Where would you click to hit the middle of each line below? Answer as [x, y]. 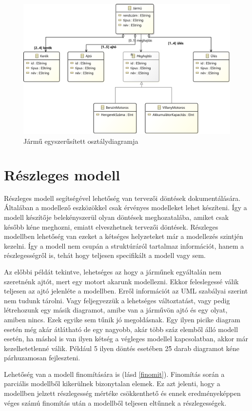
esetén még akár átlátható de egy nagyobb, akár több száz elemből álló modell [121, 329]
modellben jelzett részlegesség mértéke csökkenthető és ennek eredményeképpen [122, 393]
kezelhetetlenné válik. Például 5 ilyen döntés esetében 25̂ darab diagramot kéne [122, 348]
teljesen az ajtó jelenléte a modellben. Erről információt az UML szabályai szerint [126, 291]
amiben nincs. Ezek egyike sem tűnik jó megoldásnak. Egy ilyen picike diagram [122, 319]
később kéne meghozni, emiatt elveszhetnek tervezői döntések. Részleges [111, 226]
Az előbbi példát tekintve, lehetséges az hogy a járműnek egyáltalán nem [113, 271]
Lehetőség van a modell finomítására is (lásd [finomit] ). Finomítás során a [114, 374]
